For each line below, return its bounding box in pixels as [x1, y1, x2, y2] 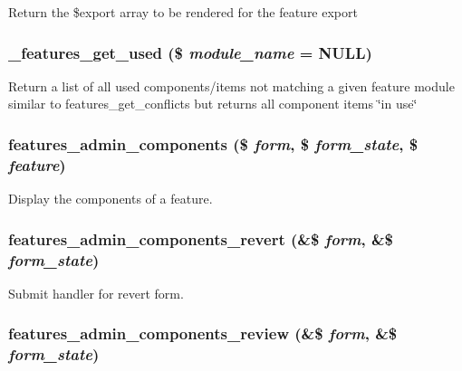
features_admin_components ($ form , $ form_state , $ [8, 132, 419, 155]
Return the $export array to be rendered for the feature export [8, 3, 358, 21]
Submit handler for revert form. [8, 283, 184, 302]
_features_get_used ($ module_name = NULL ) [8, 41, 372, 63]
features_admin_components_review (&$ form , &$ [8, 322, 398, 345]
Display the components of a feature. [8, 189, 213, 208]
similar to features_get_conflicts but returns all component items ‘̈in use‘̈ [8, 94, 418, 113]
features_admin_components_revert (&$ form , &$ [8, 227, 393, 250]
